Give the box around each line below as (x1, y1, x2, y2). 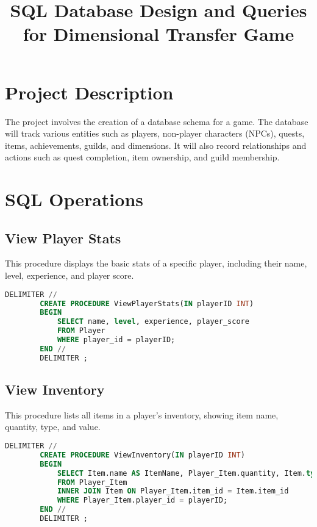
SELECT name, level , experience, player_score (57, 317, 249, 326)
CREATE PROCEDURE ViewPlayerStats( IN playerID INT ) (40, 299, 254, 308)
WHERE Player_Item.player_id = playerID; (57, 496, 228, 505)
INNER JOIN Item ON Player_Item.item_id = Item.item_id (57, 487, 289, 496)
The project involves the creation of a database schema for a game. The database (5, 115, 308, 127)
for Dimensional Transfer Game (23, 21, 294, 46)
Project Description (5, 79, 174, 104)
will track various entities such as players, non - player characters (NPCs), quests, (5, 127, 305, 140)
